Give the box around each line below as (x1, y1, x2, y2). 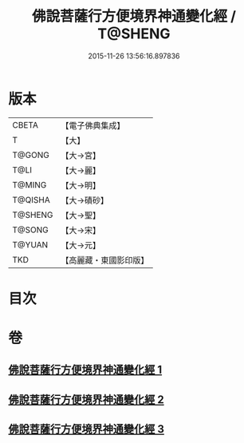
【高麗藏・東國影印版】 (61, 255, 149, 266)
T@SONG (12, 224, 49, 235)
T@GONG (12, 149, 49, 160)
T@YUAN (12, 239, 49, 250)
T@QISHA (12, 194, 50, 205)
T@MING (12, 179, 47, 190)
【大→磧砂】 (61, 195, 109, 206)
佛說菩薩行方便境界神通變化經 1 (8, 363, 163, 377)
